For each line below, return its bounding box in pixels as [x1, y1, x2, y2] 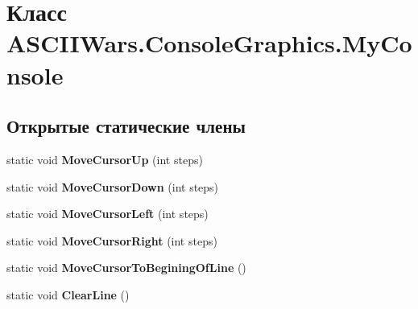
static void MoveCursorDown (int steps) [6, 178, 219, 195]
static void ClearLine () [6, 286, 130, 303]
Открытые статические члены [6, 113, 246, 138]
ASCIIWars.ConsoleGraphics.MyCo [6, 27, 412, 60]
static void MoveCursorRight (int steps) [6, 232, 217, 249]
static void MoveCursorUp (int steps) [6, 150, 203, 167]
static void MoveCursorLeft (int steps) [6, 205, 209, 222]
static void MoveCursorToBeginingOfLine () [6, 259, 246, 276]
